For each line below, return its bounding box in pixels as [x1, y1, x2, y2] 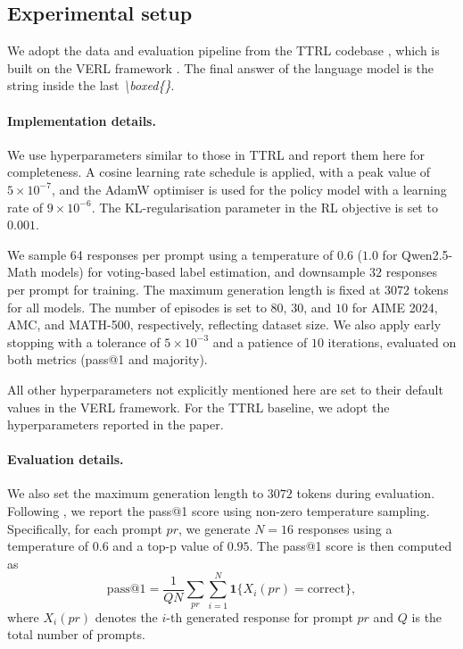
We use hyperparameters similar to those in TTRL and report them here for [7, 145, 426, 163]
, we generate [178, 519, 251, 537]
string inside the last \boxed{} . [7, 76, 175, 95]
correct [307, 583, 345, 596]
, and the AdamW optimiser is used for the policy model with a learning [51, 179, 447, 198]
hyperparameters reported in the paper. [7, 415, 224, 434]
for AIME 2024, [351, 297, 438, 316]
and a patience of [212, 332, 308, 351]
